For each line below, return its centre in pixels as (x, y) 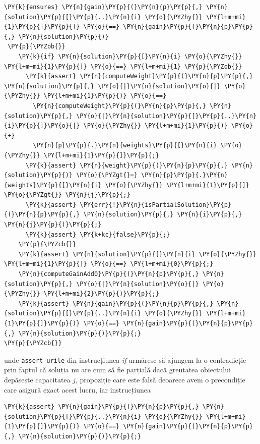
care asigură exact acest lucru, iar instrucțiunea (77, 389)
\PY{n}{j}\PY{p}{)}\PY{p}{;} (53, 225)
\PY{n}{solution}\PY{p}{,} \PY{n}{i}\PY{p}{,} (163, 215)
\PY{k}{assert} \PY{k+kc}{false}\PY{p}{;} (98, 234)
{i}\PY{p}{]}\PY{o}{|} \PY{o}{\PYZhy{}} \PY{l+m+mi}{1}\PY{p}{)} (116, 126)
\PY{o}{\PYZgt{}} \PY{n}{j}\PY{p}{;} (67, 195)
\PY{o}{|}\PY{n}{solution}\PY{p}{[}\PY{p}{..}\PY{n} (167, 116)
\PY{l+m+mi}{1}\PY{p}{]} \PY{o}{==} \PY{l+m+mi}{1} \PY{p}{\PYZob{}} (123, 66)
